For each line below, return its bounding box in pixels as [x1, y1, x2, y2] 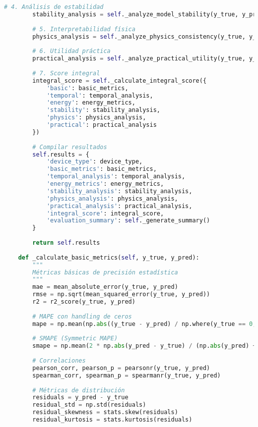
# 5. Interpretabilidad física [32, 25, 135, 33]
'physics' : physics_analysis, [46, 114, 146, 121]
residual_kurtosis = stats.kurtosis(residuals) [32, 416, 193, 423]
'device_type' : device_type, [46, 158, 143, 165]
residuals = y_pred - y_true [32, 394, 129, 401]
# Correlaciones [32, 357, 86, 364]
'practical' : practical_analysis [46, 121, 157, 128]
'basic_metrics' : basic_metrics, [46, 165, 157, 173]
